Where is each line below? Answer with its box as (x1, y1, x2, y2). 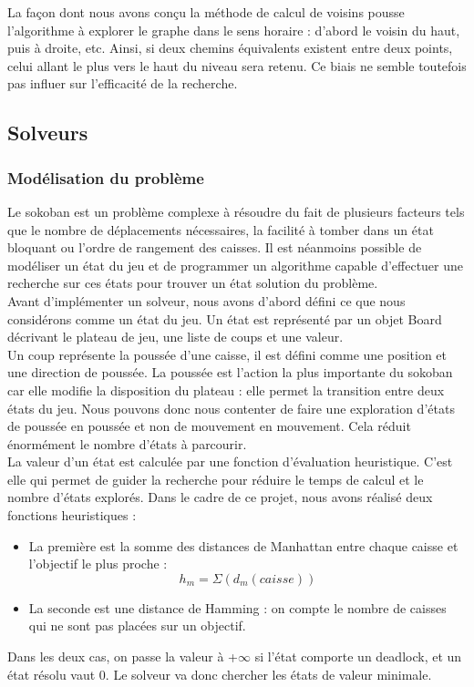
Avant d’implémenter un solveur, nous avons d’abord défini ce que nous (7, 291, 406, 310)
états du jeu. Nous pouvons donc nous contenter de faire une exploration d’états (7, 398, 455, 417)
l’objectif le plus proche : (28, 554, 168, 573)
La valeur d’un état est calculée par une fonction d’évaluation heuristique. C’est (7, 452, 453, 471)
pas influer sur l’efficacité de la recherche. (7, 74, 238, 93)
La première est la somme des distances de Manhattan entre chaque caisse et (28, 536, 459, 555)
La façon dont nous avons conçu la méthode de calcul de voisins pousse (7, 3, 405, 21)
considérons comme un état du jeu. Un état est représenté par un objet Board (7, 309, 442, 328)
